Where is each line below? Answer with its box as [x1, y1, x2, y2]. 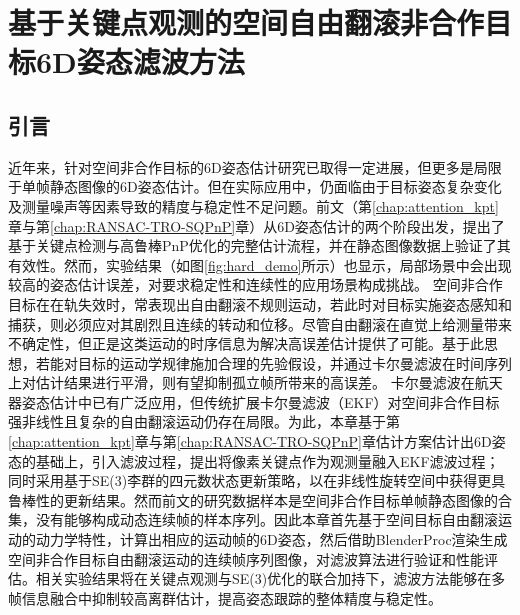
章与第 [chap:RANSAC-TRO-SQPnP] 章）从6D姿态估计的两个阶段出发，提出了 [8, 215, 505, 236]
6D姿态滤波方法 [36, 41, 245, 82]
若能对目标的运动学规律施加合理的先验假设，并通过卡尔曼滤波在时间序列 [35, 352, 512, 373]
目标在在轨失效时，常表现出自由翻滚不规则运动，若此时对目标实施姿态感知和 [8, 293, 512, 314]
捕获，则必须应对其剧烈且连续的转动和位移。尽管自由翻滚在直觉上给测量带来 [8, 313, 512, 334]
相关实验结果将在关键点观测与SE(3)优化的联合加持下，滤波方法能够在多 [35, 568, 506, 589]
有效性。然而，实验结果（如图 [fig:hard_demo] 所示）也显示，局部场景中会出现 [8, 254, 512, 275]
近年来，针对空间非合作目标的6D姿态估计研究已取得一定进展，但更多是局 [8, 156, 488, 177]
